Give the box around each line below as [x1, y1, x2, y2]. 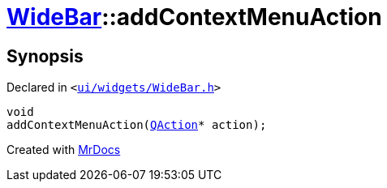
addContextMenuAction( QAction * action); [6, 118, 267, 132]
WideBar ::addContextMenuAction [6, 3, 382, 31]
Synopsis [6, 45, 84, 66]
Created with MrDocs [6, 143, 121, 157]
